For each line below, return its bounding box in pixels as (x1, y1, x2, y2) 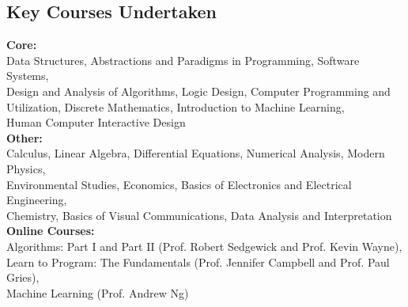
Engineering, (6, 191, 67, 208)
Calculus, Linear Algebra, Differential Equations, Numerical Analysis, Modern (6, 145, 385, 161)
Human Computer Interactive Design (6, 114, 186, 131)
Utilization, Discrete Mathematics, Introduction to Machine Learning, (6, 98, 345, 115)
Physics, (6, 160, 46, 176)
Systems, (6, 67, 49, 84)
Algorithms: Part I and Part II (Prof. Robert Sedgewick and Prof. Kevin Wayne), (6, 237, 402, 254)
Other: (6, 129, 43, 146)
